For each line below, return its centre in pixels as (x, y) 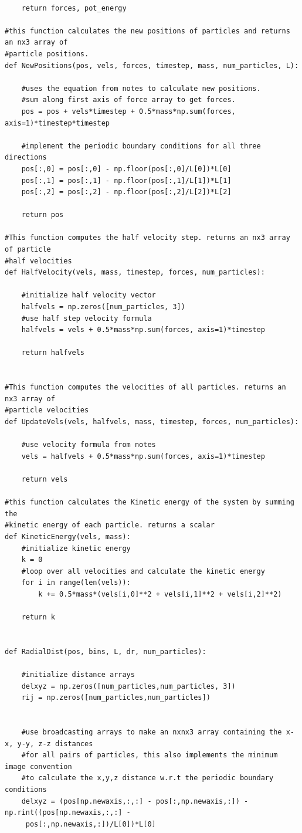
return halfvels (53, 353)
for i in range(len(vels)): (76, 583)
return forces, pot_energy (74, 8)
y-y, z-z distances (55, 744)
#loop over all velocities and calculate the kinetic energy (143, 571)
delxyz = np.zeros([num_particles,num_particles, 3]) (128, 686)
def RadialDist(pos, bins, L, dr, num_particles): (106, 651)
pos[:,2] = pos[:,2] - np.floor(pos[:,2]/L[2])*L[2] (126, 192)
